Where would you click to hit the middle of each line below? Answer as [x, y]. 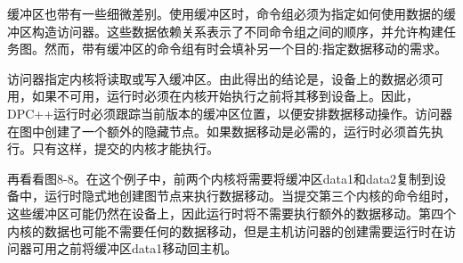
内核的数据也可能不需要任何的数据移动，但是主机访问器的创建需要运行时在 [225, 230]
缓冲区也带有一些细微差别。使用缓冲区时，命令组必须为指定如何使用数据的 [225, 13]
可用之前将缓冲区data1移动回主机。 [134, 248]
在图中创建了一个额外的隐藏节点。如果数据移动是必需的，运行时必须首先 [219, 131]
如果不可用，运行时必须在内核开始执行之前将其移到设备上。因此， [225, 96]
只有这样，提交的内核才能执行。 [125, 148]
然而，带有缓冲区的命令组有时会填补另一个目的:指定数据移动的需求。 [245, 49]
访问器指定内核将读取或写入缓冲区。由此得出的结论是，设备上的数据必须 [219, 78]
